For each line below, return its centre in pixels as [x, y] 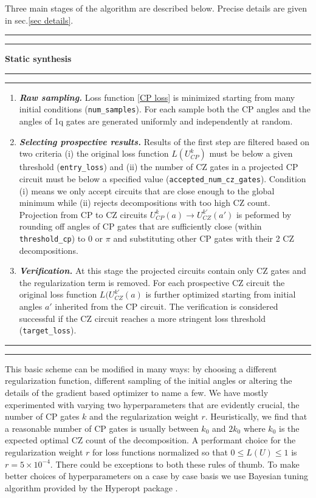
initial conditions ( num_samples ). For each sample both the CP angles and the [165, 109]
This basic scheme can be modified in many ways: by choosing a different [141, 368]
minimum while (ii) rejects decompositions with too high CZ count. [145, 203]
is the [289, 428]
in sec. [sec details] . [39, 20]
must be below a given [251, 153]
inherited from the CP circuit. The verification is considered [167, 306]
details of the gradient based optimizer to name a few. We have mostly [137, 392]
